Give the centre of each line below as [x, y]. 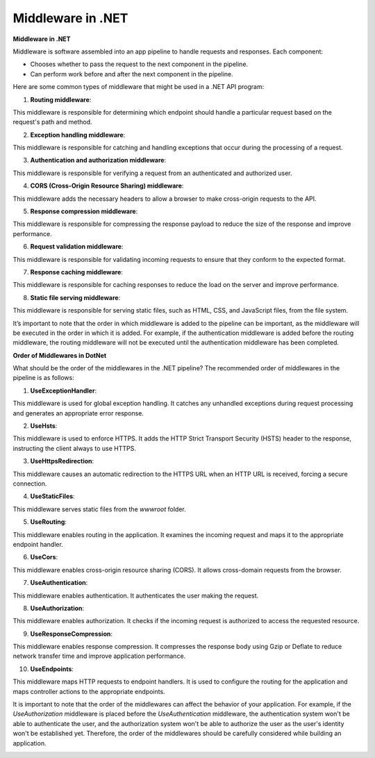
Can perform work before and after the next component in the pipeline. [132, 74]
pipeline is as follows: [43, 378]
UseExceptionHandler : [64, 390]
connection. [30, 484]
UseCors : [44, 557]
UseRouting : [49, 522]
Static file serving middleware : [75, 297]
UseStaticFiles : [53, 496]
